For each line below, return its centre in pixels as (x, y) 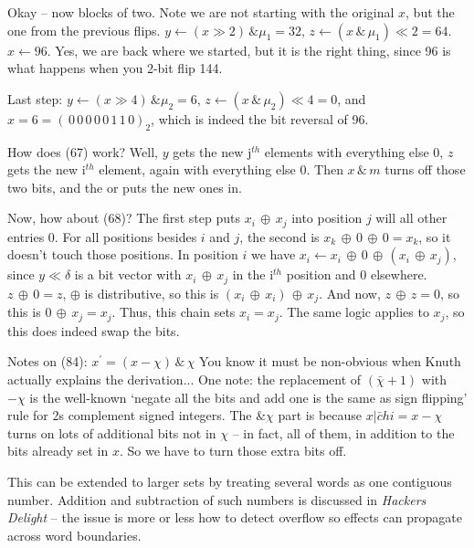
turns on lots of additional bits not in (112, 432)
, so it (435, 236)
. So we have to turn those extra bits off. (233, 451)
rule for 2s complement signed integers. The (130, 415)
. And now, (350, 293)
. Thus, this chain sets (174, 312)
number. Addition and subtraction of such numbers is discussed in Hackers (217, 499)
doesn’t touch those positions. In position (123, 254)
